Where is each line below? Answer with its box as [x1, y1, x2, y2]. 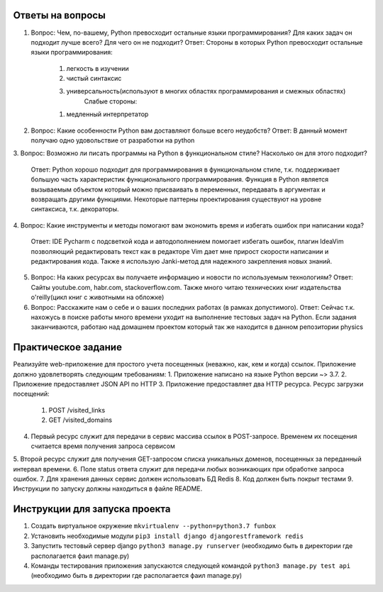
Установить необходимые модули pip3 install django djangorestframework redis [30, 532, 304, 540]
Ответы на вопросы [13, 9, 106, 21]
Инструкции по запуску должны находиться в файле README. [13, 484, 203, 493]
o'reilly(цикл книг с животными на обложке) [30, 293, 165, 301]
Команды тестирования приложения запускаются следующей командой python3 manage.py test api [30, 561, 351, 570]
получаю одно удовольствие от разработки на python [30, 136, 195, 145]
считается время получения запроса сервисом [30, 442, 175, 450]
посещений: [13, 390, 50, 398]
